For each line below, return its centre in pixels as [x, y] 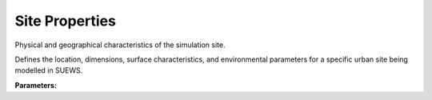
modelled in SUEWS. [49, 70]
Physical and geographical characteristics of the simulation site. [120, 45]
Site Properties [65, 21]
